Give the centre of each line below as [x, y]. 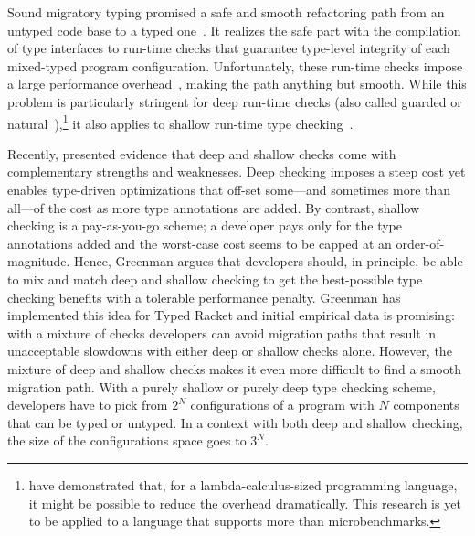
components [426, 405]
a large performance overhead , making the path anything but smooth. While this [237, 84]
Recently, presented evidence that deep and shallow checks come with [202, 153]
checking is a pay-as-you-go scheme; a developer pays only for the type [205, 225]
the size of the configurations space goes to [127, 440]
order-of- [420, 243]
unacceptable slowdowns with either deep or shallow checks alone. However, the [230, 351]
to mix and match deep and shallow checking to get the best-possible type [215, 279]
